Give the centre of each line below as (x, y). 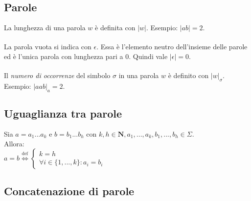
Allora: (14, 143)
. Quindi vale (148, 56)
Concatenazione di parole (69, 191)
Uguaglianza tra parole (63, 113)
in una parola (139, 75)
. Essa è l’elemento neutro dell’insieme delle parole (172, 47)
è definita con (115, 28)
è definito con (188, 75)
